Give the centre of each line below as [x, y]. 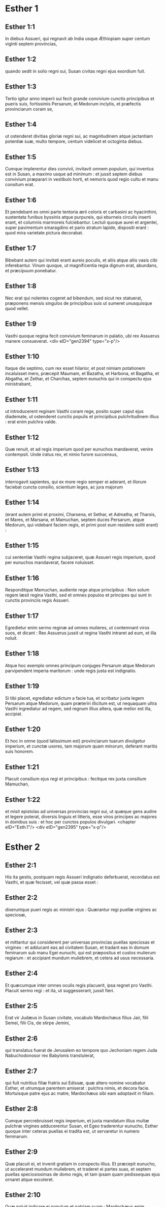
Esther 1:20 [23, 729]
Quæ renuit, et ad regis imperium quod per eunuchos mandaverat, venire [79, 449]
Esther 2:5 [21, 1006]
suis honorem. [20, 751]
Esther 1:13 [22, 470]
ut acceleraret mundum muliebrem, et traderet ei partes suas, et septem [78, 1169]
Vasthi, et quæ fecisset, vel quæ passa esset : [52, 882]
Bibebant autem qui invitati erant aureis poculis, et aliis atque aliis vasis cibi [81, 260]
